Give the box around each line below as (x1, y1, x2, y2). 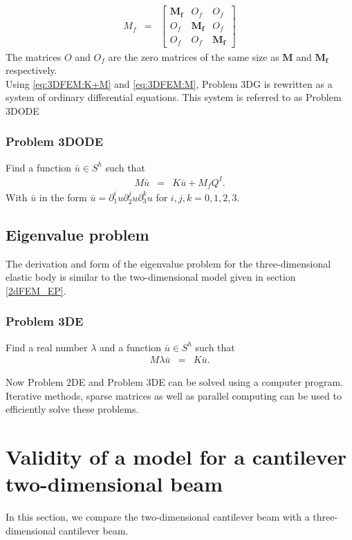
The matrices (6, 49, 62, 64)
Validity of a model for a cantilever (6, 443, 346, 471)
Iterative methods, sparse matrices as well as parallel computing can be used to (6, 388, 342, 402)
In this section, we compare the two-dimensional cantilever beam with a (6, 510, 310, 524)
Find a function (6, 160, 72, 174)
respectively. (6, 63, 57, 77)
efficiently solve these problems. (6, 402, 139, 416)
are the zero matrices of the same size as (108, 49, 279, 64)
